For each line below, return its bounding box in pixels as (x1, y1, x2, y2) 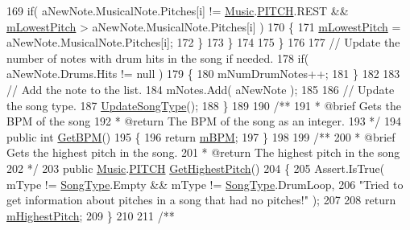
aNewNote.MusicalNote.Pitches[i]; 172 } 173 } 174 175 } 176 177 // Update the (6, 34, 400, 51)
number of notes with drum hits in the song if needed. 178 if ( (6, 49, 309, 66)
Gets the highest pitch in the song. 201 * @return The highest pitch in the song (6, 144, 400, 161)
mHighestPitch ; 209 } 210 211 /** (6, 207, 175, 224)
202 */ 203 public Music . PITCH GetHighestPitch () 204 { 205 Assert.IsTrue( (6, 159, 385, 176)
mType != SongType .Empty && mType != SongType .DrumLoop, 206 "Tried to (6, 175, 404, 192)
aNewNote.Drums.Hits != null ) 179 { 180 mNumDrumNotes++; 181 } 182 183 (6, 65, 400, 82)
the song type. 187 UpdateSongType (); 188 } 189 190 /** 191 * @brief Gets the (6, 97, 401, 113)
